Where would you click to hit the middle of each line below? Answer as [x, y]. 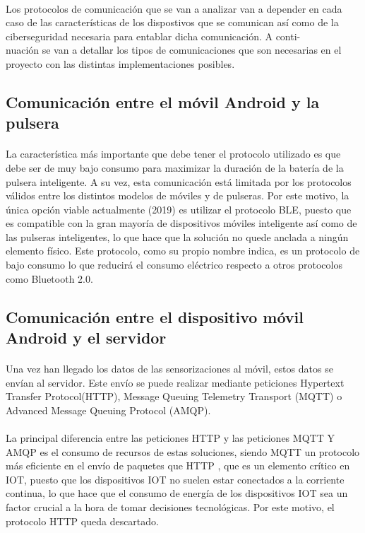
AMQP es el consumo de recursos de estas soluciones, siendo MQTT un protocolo [183, 451]
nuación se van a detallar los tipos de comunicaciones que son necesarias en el [174, 50]
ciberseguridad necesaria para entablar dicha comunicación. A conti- [153, 36]
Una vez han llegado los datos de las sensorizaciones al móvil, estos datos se [169, 369]
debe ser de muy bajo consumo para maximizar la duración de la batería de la [175, 167]
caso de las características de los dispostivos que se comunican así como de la [172, 22]
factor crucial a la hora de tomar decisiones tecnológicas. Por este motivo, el [170, 506]
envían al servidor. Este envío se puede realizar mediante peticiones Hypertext [175, 382]
